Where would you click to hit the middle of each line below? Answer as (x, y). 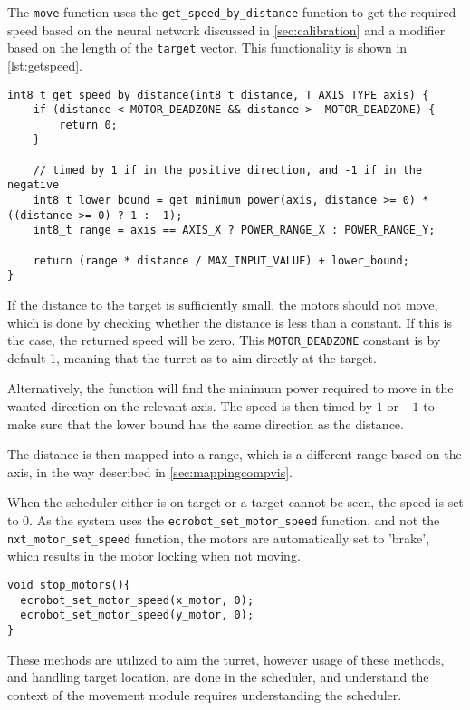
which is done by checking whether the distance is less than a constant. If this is (230, 322)
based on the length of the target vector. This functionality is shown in (207, 48)
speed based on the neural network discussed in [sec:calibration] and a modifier (226, 29)
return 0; (88, 125)
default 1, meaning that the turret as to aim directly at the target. (192, 357)
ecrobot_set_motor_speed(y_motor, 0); (137, 615)
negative (34, 185)
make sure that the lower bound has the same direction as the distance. (206, 423)
